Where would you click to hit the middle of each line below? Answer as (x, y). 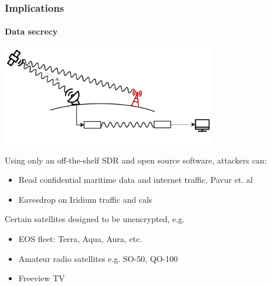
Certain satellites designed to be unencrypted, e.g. (95, 219)
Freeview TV (42, 278)
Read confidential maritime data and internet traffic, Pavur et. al (135, 180)
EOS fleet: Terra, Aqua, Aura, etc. (80, 239)
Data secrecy (31, 31)
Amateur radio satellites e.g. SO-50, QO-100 (98, 258)
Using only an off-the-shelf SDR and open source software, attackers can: (136, 160)
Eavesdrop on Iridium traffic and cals (85, 199)
